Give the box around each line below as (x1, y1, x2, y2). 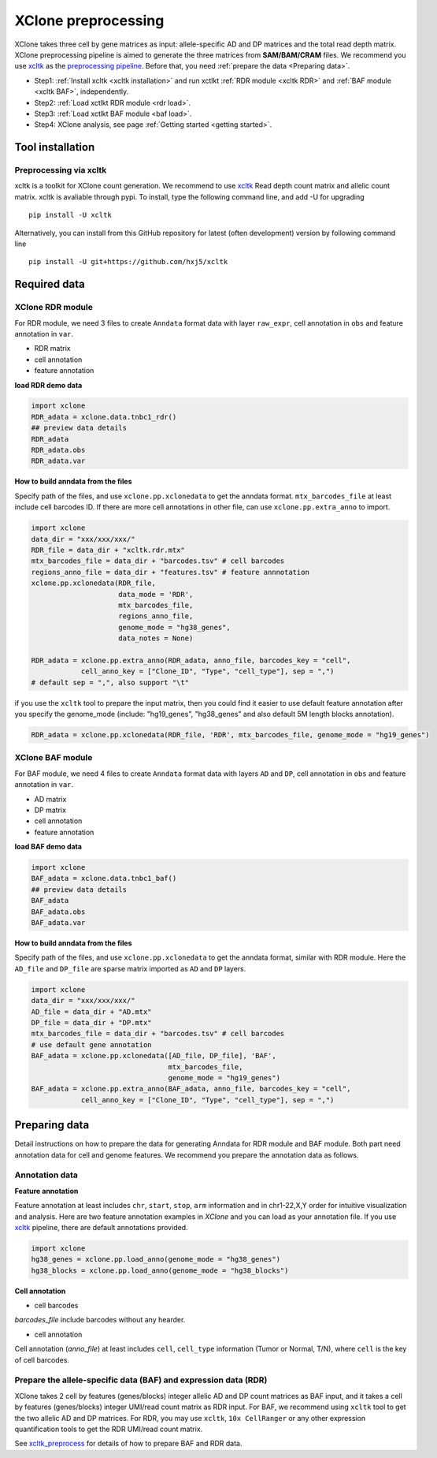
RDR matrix (34, 344, 71, 353)
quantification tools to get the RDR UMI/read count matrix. (14, 1424, 203, 1434)
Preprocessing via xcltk (14, 165, 107, 176)
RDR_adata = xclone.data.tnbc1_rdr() (31, 412, 177, 421)
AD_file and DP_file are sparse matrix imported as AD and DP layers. (14, 964, 246, 973)
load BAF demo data (14, 842, 83, 852)
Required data (14, 278, 86, 291)
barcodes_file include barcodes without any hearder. (14, 1315, 186, 1325)
